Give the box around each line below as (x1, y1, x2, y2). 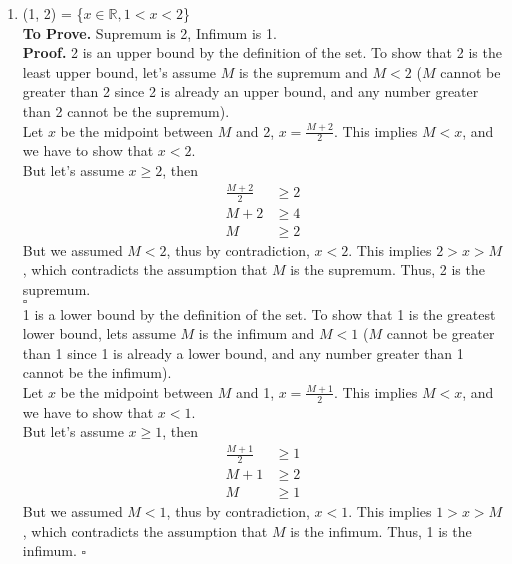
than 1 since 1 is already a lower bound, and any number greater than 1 (22, 342, 464, 363)
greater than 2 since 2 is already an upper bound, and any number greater (22, 81, 479, 102)
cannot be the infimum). (22, 362, 172, 383)
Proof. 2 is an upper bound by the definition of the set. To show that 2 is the (22, 42, 502, 63)
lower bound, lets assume (22, 323, 176, 344)
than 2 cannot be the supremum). (22, 100, 230, 121)
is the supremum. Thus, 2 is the (290, 259, 485, 280)
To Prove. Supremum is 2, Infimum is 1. (22, 22, 277, 43)
